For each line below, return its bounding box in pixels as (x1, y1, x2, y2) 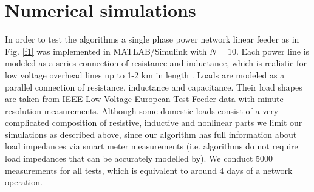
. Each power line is (236, 44, 310, 57)
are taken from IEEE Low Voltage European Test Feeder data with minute (5, 92, 284, 105)
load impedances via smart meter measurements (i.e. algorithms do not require (5, 140, 298, 153)
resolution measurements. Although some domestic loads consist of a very (5, 104, 279, 117)
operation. (5, 176, 43, 188)
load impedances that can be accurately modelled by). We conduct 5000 (5, 152, 273, 165)
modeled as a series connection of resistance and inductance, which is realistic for (5, 57, 307, 69)
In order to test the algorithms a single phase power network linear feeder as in (5, 33, 299, 46)
